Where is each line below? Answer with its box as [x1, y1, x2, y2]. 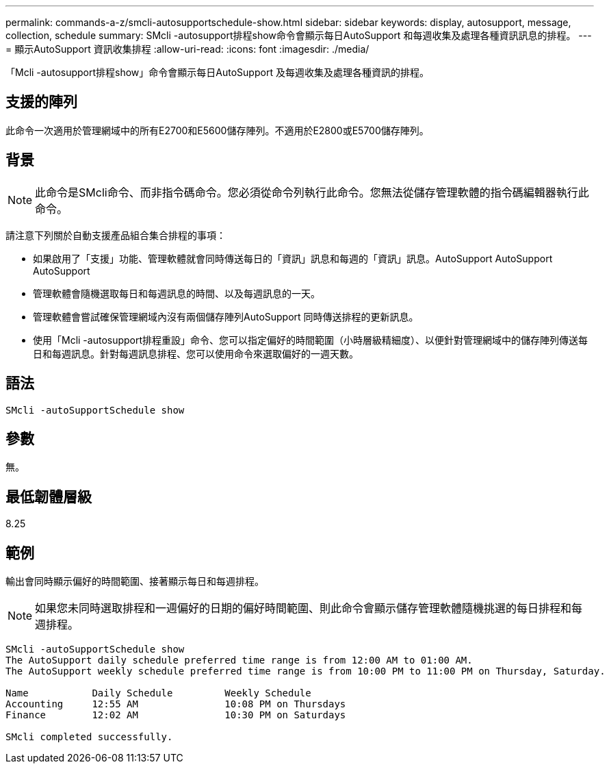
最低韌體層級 [5, 488, 92, 505]
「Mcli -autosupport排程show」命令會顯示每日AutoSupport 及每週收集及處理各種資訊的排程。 [5, 66, 429, 78]
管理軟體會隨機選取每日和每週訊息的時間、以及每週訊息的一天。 [33, 287, 320, 299]
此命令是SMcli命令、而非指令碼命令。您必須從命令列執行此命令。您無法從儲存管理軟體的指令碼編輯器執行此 [35, 185, 589, 199]
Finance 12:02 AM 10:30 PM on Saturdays [5, 709, 346, 721]
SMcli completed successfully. [5, 731, 173, 743]
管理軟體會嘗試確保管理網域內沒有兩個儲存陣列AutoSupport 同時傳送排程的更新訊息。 [33, 310, 419, 323]
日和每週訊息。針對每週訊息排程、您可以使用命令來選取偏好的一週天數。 [33, 347, 359, 360]
